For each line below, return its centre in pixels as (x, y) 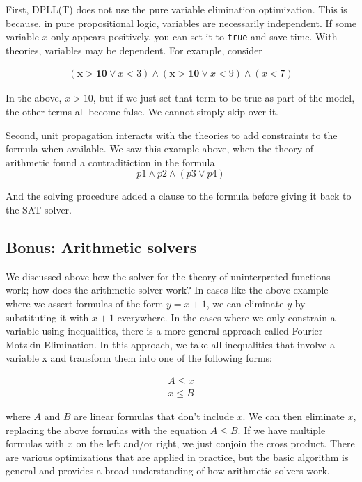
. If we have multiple (282, 429)
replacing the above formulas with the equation (107, 429)
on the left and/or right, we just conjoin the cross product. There (215, 443)
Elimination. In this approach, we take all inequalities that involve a (189, 344)
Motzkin (23, 344)
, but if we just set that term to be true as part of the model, (224, 98)
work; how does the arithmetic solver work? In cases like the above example (167, 290)
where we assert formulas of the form (85, 304)
